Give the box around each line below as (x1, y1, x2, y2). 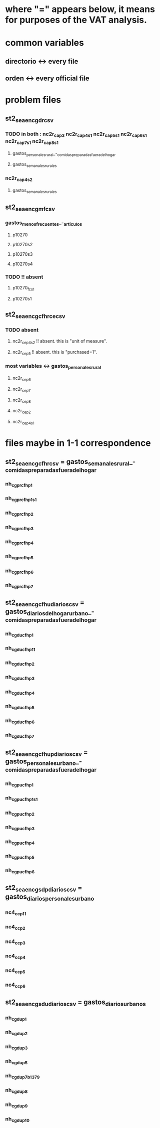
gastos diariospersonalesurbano (5, 893, 94, 902)
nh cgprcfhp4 (5, 538, 34, 546)
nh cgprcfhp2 (5, 509, 33, 517)
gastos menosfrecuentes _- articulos (5, 219, 82, 227)
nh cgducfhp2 (5, 659, 35, 667)
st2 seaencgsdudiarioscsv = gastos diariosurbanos (5, 998, 146, 1008)
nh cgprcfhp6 (5, 567, 34, 575)
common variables (5, 37, 84, 49)
